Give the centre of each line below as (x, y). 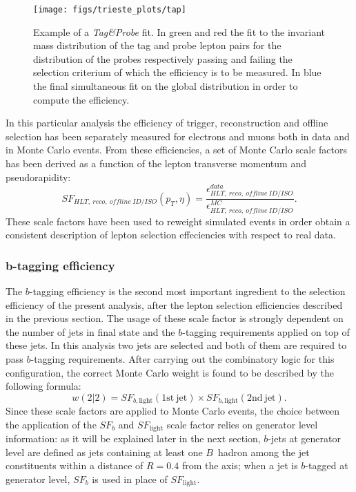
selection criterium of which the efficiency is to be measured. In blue (177, 72)
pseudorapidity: (38, 177)
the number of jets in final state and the (90, 331)
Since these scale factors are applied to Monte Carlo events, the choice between (173, 411)
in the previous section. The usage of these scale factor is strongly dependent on (175, 318)
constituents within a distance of (75, 465)
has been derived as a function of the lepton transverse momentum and (156, 163)
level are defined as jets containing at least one (104, 452)
